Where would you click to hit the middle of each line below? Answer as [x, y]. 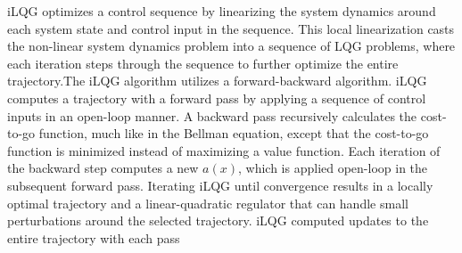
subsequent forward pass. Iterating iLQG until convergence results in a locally [220, 185]
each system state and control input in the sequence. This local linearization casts [231, 28]
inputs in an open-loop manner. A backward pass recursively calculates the [212, 115]
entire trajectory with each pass [94, 237]
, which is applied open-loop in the [333, 168]
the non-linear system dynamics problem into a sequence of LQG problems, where [231, 46]
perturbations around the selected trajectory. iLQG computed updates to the [218, 220]
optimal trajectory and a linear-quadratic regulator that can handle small [208, 203]
